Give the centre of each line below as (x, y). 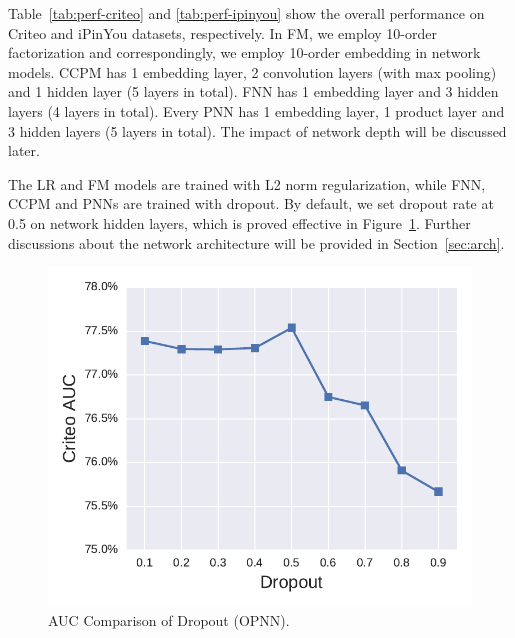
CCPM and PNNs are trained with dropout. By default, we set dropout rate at (251, 203)
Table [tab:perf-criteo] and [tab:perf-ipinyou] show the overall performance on (246, 13)
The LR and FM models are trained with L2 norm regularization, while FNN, (247, 183)
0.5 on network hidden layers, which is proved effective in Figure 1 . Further (239, 222)
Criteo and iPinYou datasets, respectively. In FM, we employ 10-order (222, 32)
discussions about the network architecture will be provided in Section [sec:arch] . (256, 242)
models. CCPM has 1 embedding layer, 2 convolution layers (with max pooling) (252, 71)
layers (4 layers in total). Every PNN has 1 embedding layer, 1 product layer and (256, 110)
